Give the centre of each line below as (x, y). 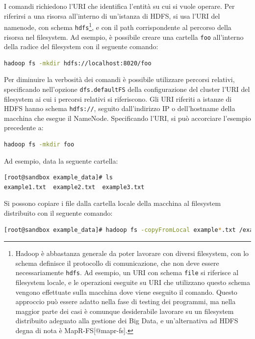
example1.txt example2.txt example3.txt (74, 187)
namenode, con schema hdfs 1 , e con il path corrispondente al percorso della (118, 26)
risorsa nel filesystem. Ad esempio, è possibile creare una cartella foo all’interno (124, 37)
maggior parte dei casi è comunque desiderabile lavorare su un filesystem (125, 311)
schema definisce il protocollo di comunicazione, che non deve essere (117, 263)
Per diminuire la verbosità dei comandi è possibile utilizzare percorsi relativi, (119, 79)
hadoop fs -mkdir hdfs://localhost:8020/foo (78, 63)
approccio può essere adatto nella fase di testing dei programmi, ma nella (126, 301)
